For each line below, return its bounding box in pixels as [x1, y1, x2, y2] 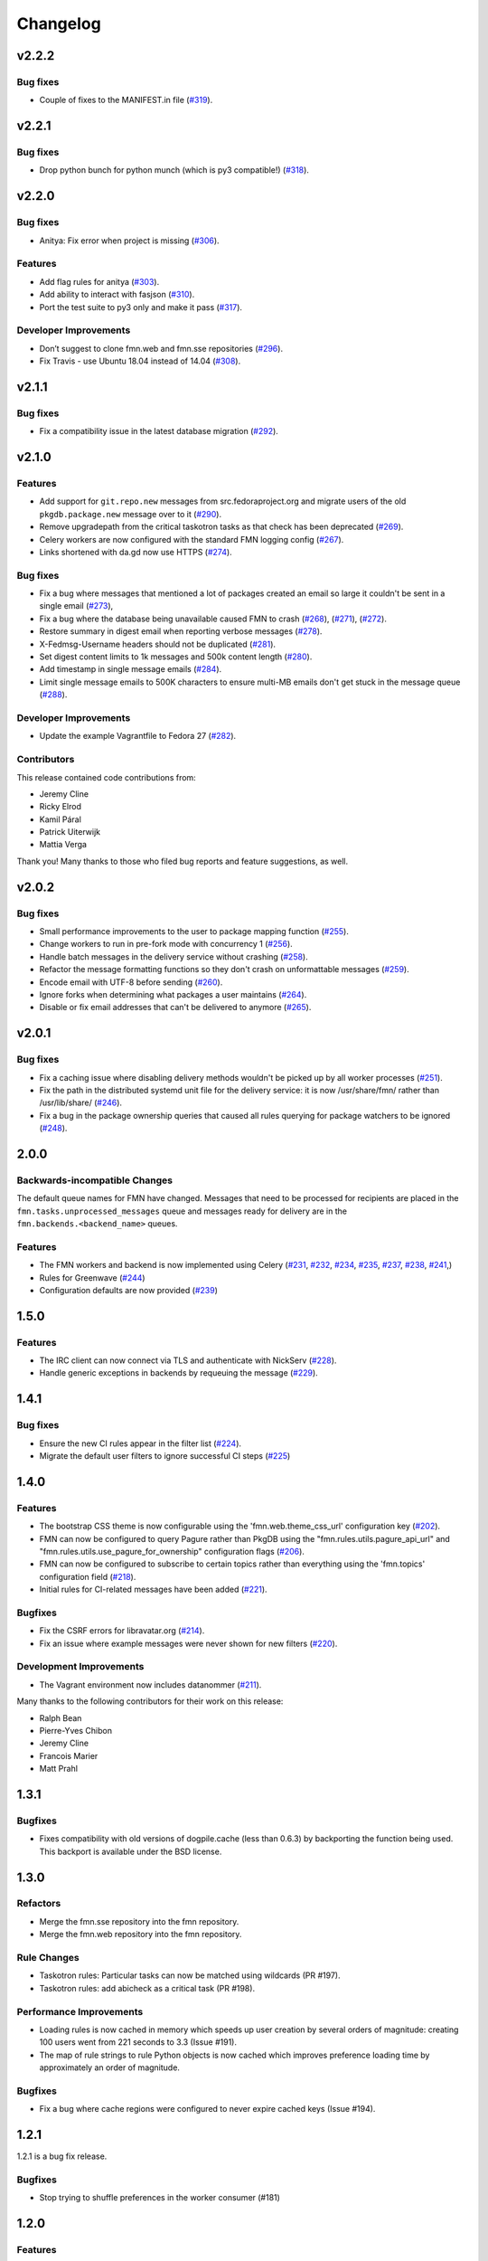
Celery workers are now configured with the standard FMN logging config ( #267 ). [39, 534, 344, 544]
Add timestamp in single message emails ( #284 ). [39, 664, 222, 675]
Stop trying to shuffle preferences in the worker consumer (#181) [39, 2192, 280, 2203]
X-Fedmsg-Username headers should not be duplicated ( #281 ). [39, 639, 276, 649]
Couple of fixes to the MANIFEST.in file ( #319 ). [39, 95, 213, 106]
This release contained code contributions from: [16, 771, 196, 782]
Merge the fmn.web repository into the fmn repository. [39, 1929, 242, 1940]
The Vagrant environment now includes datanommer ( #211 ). [39, 1679, 262, 1690]
